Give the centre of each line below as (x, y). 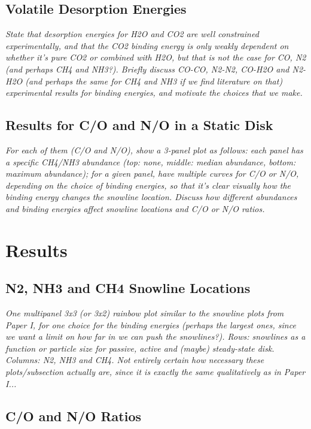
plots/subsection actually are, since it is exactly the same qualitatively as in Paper (155, 372)
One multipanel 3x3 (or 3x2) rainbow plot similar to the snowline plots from (145, 313)
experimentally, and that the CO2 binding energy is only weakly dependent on (147, 45)
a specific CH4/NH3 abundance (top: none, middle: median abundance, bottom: (151, 161)
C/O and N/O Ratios (74, 416)
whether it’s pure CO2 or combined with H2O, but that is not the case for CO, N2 (156, 57)
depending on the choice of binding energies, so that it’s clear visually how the (148, 185)
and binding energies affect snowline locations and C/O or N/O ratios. (135, 208)
